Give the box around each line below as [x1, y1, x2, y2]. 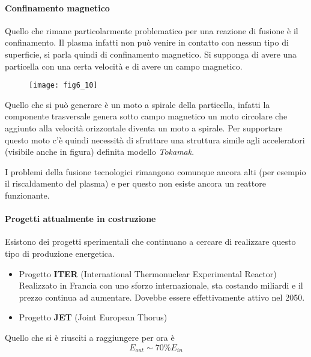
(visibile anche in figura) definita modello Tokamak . [5, 145, 195, 158]
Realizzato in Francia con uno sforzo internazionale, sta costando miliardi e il [19, 279, 303, 292]
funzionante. [5, 188, 50, 201]
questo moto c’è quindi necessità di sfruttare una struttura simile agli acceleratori [5, 133, 305, 146]
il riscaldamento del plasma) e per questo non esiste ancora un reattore [5, 177, 266, 190]
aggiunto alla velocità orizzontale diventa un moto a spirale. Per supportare [5, 122, 283, 134]
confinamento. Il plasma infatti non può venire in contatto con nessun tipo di [5, 36, 289, 49]
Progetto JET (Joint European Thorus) [19, 311, 168, 323]
